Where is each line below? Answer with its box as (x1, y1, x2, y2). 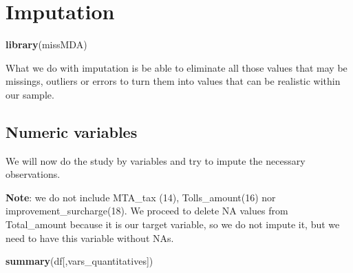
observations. (6, 167, 61, 181)
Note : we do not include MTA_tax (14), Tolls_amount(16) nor (6, 190, 276, 204)
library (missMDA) (6, 37, 87, 52)
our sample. (6, 87, 54, 101)
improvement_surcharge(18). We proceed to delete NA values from (6, 203, 288, 218)
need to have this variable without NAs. (6, 230, 174, 245)
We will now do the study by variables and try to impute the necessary (6, 153, 306, 168)
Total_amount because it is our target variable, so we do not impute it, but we (6, 217, 340, 232)
